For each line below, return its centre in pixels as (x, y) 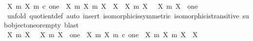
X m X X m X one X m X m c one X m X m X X (102, 34)
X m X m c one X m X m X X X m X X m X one (102, 6)
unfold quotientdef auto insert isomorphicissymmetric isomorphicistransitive (123, 15)
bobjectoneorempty (33, 25)
